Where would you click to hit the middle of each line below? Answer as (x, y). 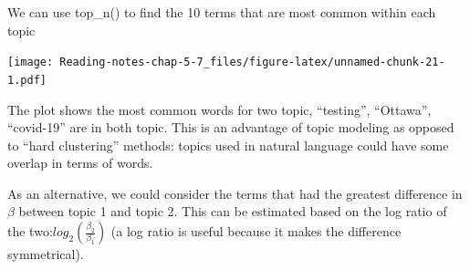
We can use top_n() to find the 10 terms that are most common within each (222, 12)
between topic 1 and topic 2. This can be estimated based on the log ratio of (233, 211)
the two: (30, 231)
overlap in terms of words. (80, 163)
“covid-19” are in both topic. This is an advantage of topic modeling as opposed (231, 127)
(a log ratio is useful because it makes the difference (256, 231)
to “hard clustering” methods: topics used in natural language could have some (228, 145)
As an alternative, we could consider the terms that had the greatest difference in (235, 193)
